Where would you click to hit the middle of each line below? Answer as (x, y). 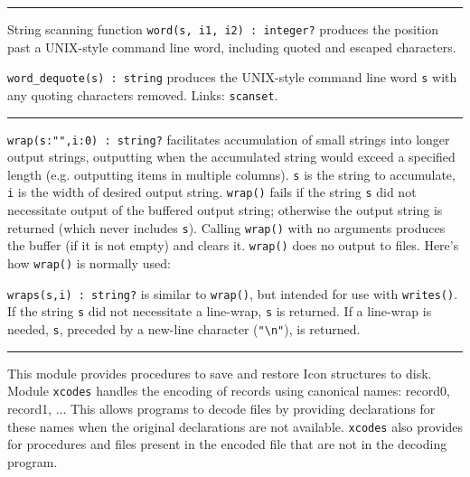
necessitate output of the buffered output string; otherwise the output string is (225, 210)
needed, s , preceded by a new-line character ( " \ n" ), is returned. (184, 329)
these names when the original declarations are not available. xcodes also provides (235, 426)
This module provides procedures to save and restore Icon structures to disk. (220, 373)
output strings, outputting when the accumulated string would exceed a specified (231, 157)
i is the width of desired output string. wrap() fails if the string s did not (212, 192)
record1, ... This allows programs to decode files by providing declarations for (221, 408)
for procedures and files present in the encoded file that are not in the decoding (227, 444)
